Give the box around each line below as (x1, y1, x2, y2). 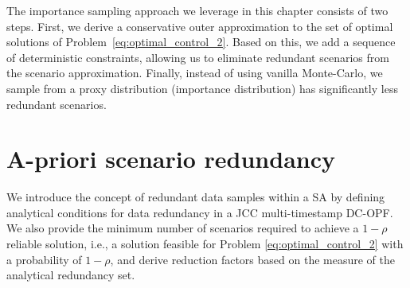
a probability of (6, 251, 82, 267)
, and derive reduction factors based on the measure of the (110, 251, 395, 267)
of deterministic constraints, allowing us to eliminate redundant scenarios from (6, 49, 389, 65)
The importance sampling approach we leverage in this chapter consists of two (6, 2, 389, 18)
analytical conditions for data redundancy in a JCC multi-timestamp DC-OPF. (6, 204, 393, 220)
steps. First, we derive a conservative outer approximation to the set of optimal (6, 18, 393, 34)
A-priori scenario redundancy (6, 142, 335, 175)
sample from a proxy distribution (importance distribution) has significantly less (6, 80, 398, 96)
